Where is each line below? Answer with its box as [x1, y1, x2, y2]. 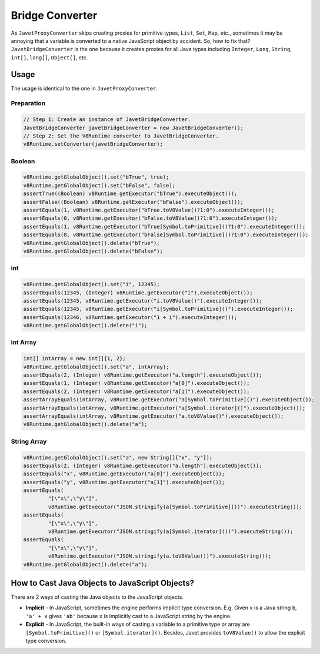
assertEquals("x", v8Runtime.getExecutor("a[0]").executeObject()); [23, 471, 225, 477]
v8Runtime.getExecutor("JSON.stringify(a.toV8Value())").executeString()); [48, 553, 272, 559]
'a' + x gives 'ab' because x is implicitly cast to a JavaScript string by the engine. [25, 612, 232, 619]
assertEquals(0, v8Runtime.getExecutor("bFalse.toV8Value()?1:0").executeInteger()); [23, 215, 278, 222]
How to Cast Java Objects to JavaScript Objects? [11, 578, 194, 588]
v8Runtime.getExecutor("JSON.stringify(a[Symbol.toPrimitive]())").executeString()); [48, 503, 303, 510]
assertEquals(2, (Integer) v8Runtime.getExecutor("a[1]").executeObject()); [23, 388, 250, 395]
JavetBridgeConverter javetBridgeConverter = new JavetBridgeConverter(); [23, 124, 244, 131]
